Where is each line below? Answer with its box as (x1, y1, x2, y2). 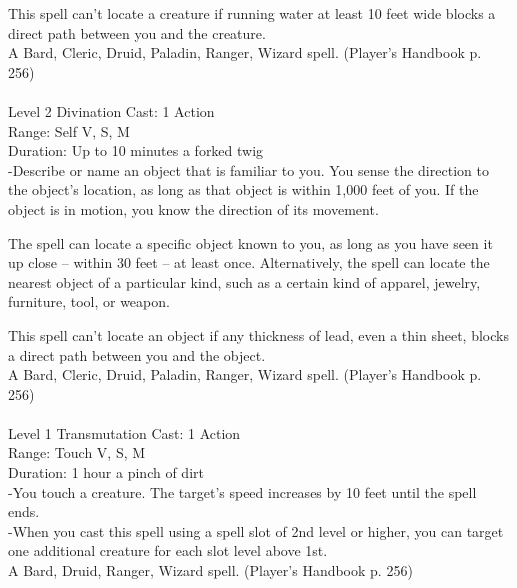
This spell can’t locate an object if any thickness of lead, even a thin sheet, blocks (8, 324, 509, 345)
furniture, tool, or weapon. (8, 291, 170, 312)
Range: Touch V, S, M (8, 442, 146, 463)
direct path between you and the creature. (8, 22, 266, 43)
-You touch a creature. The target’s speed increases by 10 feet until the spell (8, 481, 477, 502)
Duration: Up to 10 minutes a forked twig (8, 140, 264, 161)
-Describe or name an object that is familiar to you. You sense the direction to (8, 159, 489, 180)
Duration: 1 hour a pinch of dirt (8, 462, 204, 483)
